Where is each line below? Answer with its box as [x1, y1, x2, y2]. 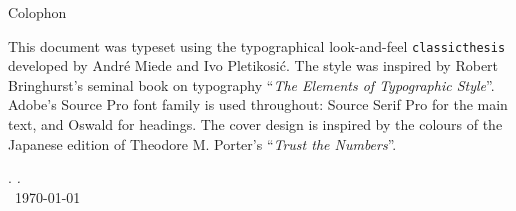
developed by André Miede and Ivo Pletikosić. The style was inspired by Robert [8, 55, 499, 76]
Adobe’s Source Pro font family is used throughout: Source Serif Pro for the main [8, 94, 508, 115]
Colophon [8, 2, 67, 22]
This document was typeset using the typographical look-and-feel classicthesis [8, 35, 506, 56]
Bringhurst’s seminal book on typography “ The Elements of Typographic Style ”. [8, 74, 495, 95]
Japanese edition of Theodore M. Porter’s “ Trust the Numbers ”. [8, 133, 397, 154]
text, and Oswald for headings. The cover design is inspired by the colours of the [8, 114, 503, 135]
